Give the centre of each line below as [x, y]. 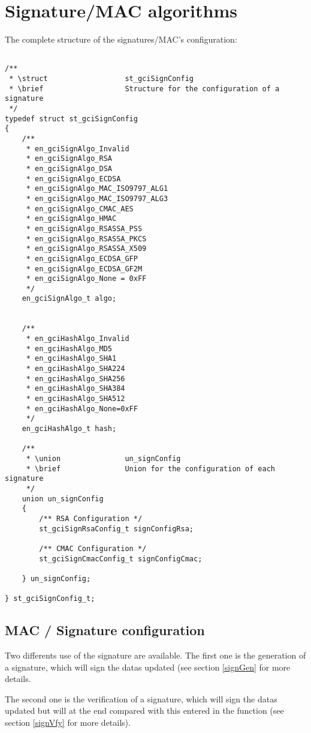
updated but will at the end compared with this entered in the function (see [144, 710]
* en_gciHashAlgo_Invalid [78, 339]
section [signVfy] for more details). [68, 722]
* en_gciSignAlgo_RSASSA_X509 [86, 249]
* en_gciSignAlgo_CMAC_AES [80, 209]
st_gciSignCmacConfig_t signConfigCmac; [121, 559]
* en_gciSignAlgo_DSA [69, 168]
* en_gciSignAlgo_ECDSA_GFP [82, 258]
